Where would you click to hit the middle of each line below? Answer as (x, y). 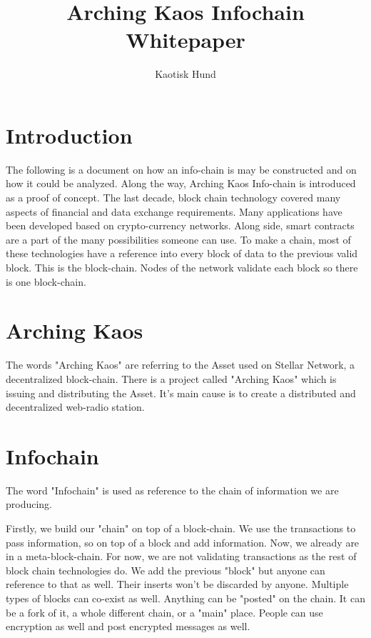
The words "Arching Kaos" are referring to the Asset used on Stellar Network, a (181, 365)
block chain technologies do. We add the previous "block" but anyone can (166, 570)
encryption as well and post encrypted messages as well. (128, 626)
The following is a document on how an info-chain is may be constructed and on (181, 169)
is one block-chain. (46, 281)
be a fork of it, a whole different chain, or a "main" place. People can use (164, 612)
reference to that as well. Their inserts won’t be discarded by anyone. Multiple (177, 584)
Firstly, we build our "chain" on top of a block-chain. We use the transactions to (181, 528)
